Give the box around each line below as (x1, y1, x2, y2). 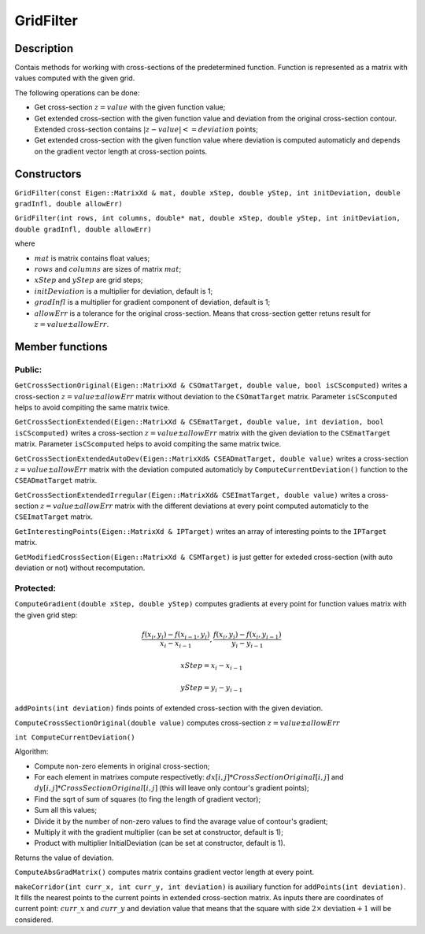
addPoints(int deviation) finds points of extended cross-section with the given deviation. (14, 703, 323, 713)
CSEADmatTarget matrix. (14, 476, 98, 485)
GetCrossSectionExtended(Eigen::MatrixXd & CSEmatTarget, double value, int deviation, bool (14, 417, 385, 427)
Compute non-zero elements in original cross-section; (34, 761, 210, 771)
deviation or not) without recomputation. (14, 563, 146, 573)
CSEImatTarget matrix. (14, 512, 94, 521)
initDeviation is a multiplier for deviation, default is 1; (34, 286, 213, 295)
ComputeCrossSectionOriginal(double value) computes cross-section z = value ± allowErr (14, 717, 340, 728)
